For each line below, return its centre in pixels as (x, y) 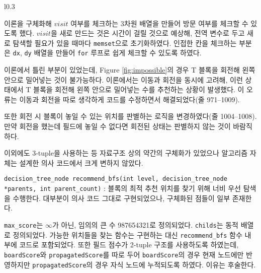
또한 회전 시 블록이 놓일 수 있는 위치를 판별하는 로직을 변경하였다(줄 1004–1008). (130, 116)
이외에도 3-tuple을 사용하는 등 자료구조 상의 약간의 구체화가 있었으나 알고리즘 (126, 153)
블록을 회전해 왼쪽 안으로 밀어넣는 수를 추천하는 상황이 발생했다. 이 (139, 89)
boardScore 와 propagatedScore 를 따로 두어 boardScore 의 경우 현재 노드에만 (124, 254)
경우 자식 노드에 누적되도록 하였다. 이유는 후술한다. (176, 264)
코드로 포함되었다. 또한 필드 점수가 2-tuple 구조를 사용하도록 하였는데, (129, 245)
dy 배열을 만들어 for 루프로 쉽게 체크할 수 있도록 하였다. (113, 53)
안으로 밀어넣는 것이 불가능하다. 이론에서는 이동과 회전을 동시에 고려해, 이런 (123, 79)
